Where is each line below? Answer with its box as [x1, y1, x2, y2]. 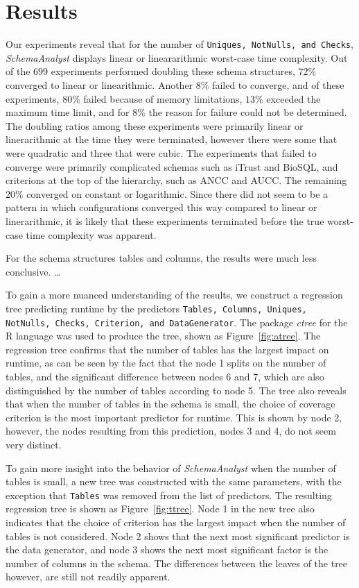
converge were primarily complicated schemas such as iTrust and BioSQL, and [6, 159, 338, 174]
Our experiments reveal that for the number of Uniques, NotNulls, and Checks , [6, 37, 353, 51]
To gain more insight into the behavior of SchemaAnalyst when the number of [6, 460, 336, 475]
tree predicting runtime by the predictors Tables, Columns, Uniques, [6, 301, 307, 315]
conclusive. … [6, 264, 61, 278]
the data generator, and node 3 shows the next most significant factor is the [6, 542, 329, 557]
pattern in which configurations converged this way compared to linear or [6, 200, 317, 215]
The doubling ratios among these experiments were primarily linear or [6, 118, 304, 133]
